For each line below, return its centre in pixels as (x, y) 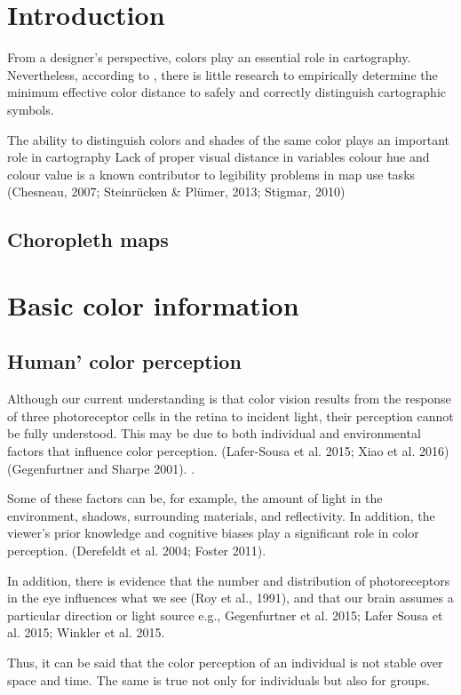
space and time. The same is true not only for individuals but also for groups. (219, 679)
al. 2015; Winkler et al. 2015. (86, 632)
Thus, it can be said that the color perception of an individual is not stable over (225, 662)
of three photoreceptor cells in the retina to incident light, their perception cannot (230, 415)
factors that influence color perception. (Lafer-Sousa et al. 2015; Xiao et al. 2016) (228, 451)
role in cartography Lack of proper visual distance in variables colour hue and (219, 157)
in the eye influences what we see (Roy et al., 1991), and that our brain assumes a (230, 598)
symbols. (31, 109)
